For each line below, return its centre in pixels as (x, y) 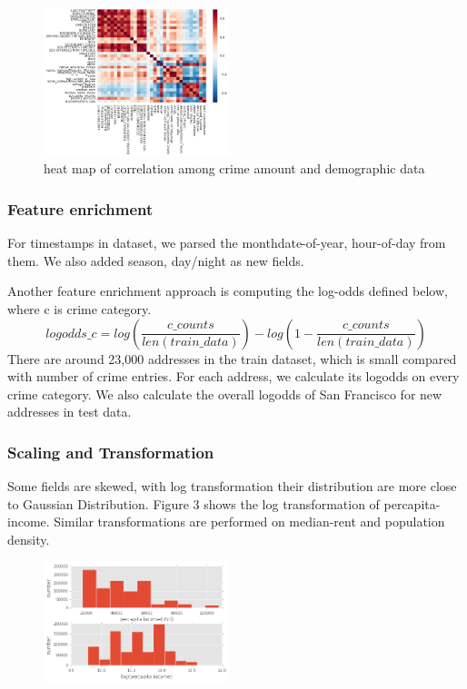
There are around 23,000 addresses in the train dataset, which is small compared (232, 358)
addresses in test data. (70, 412)
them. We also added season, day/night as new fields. (156, 260)
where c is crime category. (79, 309)
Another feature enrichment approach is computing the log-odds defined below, (228, 291)
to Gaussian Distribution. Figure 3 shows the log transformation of (194, 503)
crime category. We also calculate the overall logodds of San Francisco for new (225, 394)
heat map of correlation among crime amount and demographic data (234, 168)
